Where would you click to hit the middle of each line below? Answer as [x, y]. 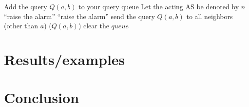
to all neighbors [210, 16]
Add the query [26, 6]
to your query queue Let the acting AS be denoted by [159, 6]
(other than [21, 26]
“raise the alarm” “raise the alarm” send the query [79, 16]
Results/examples [65, 59]
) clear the [94, 26]
